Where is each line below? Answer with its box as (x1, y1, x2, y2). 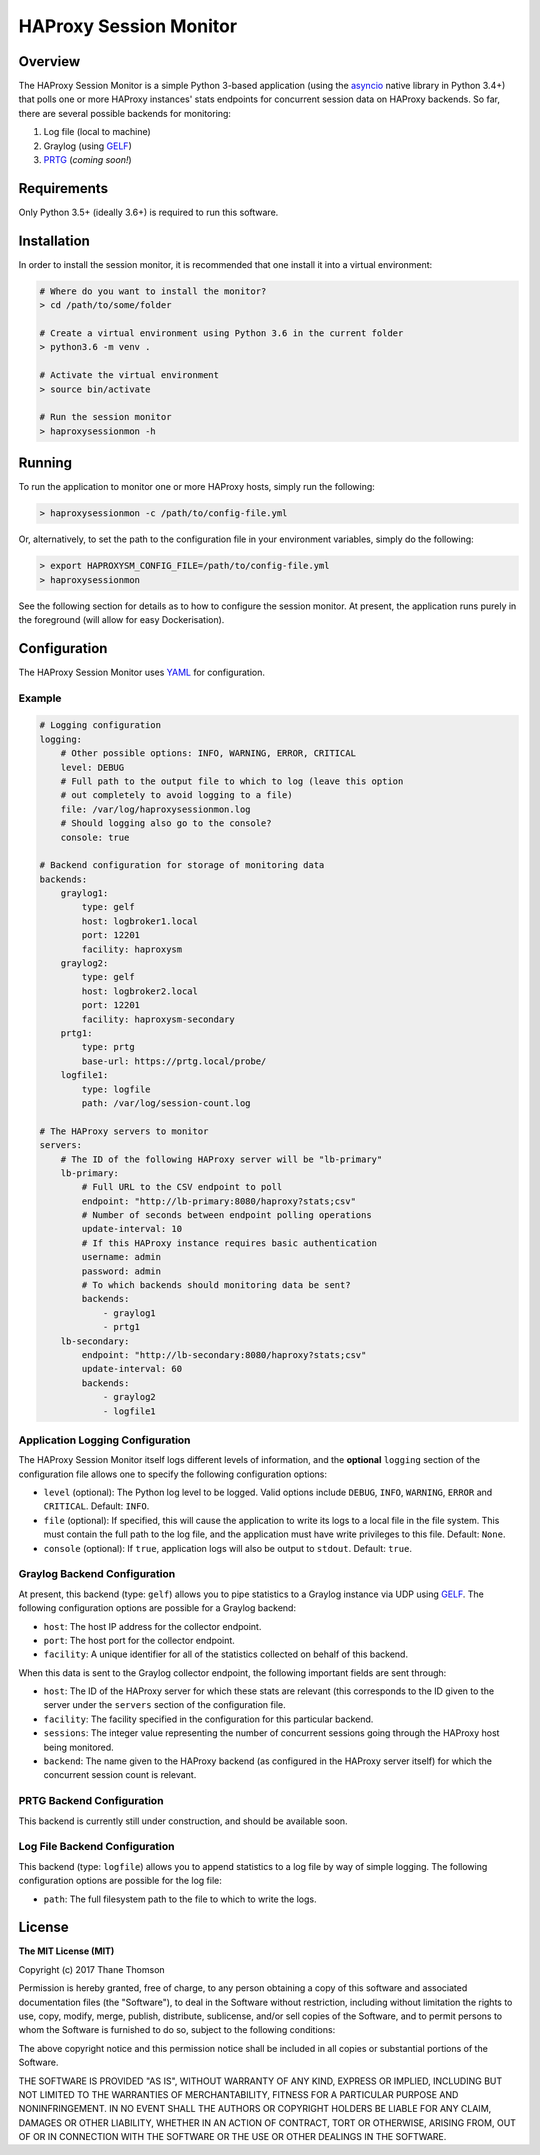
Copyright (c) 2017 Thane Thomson (18, 1963, 165, 1975)
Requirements (18, 180, 109, 197)
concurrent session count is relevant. (43, 1769, 197, 1781)
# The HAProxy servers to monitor (39, 1125, 209, 1137)
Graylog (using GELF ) (43, 140, 132, 152)
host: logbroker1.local (81, 915, 199, 927)
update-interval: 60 (81, 1363, 183, 1375)
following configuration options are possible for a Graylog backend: (18, 1602, 297, 1614)
